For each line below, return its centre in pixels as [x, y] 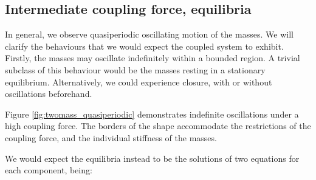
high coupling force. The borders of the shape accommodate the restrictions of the [158, 126]
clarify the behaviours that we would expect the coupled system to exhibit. [144, 46]
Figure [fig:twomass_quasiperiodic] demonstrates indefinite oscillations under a [152, 114]
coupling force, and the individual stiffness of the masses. [111, 137]
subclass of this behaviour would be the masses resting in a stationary [135, 69]
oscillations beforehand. [49, 94]
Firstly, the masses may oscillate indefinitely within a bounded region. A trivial [153, 58]
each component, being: [49, 170]
